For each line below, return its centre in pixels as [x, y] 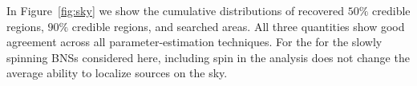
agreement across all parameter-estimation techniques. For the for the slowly [194, 42]
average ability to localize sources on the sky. [117, 73]
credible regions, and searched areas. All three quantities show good [238, 26]
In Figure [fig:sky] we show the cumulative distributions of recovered [176, 10]
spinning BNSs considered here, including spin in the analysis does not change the [208, 57]
